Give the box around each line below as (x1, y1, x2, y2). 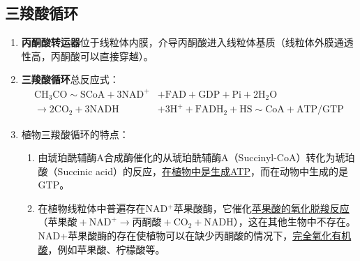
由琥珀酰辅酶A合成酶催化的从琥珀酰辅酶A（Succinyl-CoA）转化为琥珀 (38, 150, 355, 165)
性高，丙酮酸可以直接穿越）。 (21, 48, 153, 63)
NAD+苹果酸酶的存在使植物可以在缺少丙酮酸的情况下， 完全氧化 (38, 228, 332, 243)
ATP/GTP (296, 105, 344, 115)
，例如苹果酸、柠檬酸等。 (47, 241, 165, 256)
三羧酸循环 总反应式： (21, 72, 119, 87)
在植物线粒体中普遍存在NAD (38, 200, 168, 215)
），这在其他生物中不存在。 (233, 214, 356, 229)
